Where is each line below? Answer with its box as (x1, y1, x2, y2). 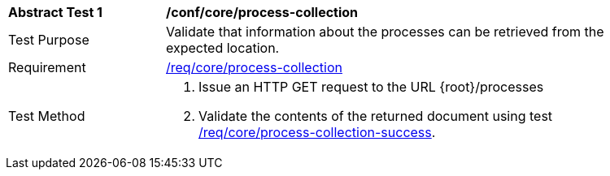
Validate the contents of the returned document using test (198, 108, 553, 124)
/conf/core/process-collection (166, 4, 359, 20)
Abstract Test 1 (8, 4, 102, 20)
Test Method (8, 108, 85, 124)
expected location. (166, 40, 280, 56)
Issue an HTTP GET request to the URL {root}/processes (198, 79, 544, 95)
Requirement (8, 59, 86, 75)
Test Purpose (8, 32, 89, 48)
